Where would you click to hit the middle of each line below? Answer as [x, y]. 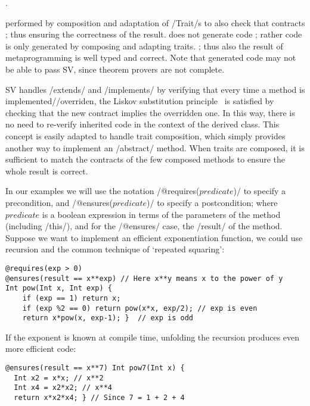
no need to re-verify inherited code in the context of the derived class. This [142, 124]
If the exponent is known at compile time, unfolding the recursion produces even [153, 337]
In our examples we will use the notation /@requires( [103, 191]
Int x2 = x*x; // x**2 [59, 378]
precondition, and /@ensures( [59, 202]
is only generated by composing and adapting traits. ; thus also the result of [144, 46]
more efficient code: [41, 349]
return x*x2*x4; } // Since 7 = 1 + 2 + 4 [99, 397]
